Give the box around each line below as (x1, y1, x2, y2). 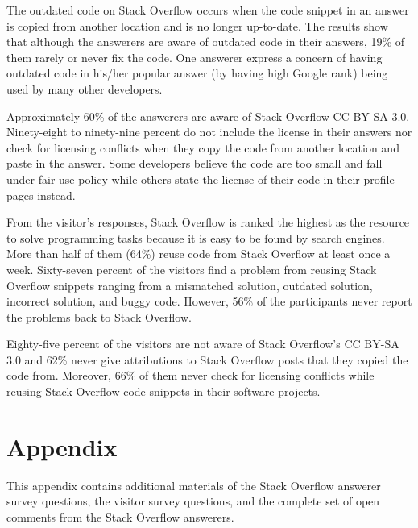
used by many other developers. (6, 80, 163, 97)
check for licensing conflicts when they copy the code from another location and (6, 139, 399, 156)
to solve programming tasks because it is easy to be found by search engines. (6, 229, 385, 246)
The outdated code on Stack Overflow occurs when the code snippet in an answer (6, 2, 409, 18)
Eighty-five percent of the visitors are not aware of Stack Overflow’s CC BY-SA (6, 335, 399, 352)
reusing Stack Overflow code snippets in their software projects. (6, 383, 321, 400)
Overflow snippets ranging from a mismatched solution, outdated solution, (6, 276, 373, 293)
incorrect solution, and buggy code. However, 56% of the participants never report (6, 293, 412, 310)
